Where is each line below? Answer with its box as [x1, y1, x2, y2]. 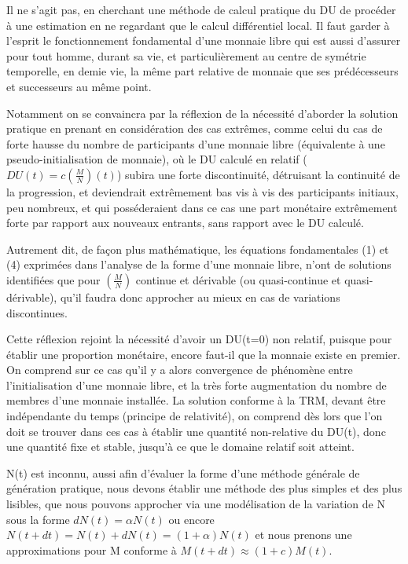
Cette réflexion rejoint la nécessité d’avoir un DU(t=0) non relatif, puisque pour [6, 331, 392, 347]
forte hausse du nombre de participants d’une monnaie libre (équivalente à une [6, 135, 385, 152]
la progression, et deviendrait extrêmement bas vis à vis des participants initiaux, [6, 183, 399, 200]
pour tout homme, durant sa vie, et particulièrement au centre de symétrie [6, 47, 366, 64]
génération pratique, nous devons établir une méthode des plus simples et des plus [6, 480, 402, 496]
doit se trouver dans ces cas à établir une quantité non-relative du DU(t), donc [6, 423, 386, 439]
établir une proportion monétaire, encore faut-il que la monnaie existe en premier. [6, 346, 401, 362]
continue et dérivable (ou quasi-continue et [135, 271, 341, 287]
